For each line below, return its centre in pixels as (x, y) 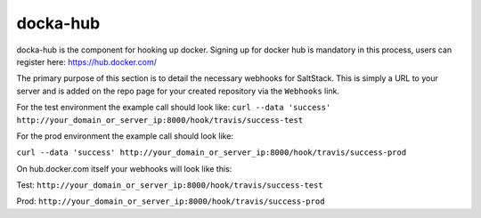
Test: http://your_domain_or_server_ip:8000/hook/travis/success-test (170, 185)
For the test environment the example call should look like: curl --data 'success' (174, 108)
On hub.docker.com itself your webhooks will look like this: (124, 168)
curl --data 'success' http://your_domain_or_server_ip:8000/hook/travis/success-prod (212, 153)
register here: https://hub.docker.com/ (87, 61)
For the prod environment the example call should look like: (125, 136)
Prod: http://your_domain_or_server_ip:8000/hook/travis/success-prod (171, 201)
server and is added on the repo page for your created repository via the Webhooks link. (178, 91)
